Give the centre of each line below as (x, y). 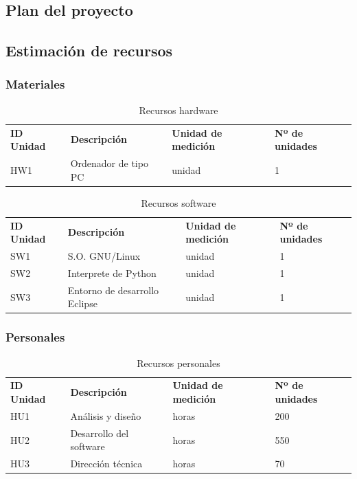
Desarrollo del (100, 433)
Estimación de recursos (89, 51)
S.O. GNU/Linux (104, 256)
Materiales (35, 84)
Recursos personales (178, 363)
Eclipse (82, 303)
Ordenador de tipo (109, 163)
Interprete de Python (112, 272)
